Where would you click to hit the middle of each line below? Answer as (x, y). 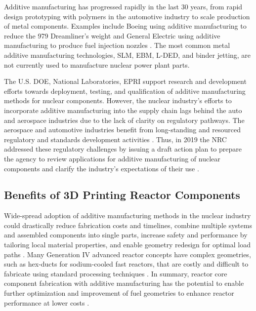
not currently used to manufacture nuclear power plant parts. (97, 64)
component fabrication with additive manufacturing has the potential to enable (124, 283)
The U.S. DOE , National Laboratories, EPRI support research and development (125, 81)
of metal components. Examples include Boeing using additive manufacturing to (125, 26)
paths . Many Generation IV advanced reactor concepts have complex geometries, (128, 254)
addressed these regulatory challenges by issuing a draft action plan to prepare (123, 149)
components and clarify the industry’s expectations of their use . (102, 168)
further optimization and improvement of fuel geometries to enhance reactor (119, 293)
